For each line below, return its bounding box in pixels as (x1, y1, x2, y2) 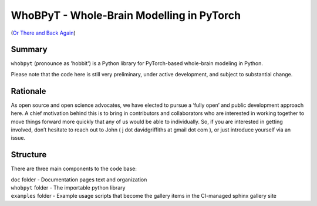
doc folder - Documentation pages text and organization (11, 176, 147, 183)
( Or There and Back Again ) (11, 29, 76, 36)
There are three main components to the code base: (11, 165, 137, 173)
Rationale (11, 86, 46, 96)
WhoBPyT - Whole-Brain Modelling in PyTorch (11, 9, 241, 22)
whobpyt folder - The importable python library (11, 184, 126, 191)
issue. (11, 134, 26, 141)
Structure (11, 150, 47, 160)
